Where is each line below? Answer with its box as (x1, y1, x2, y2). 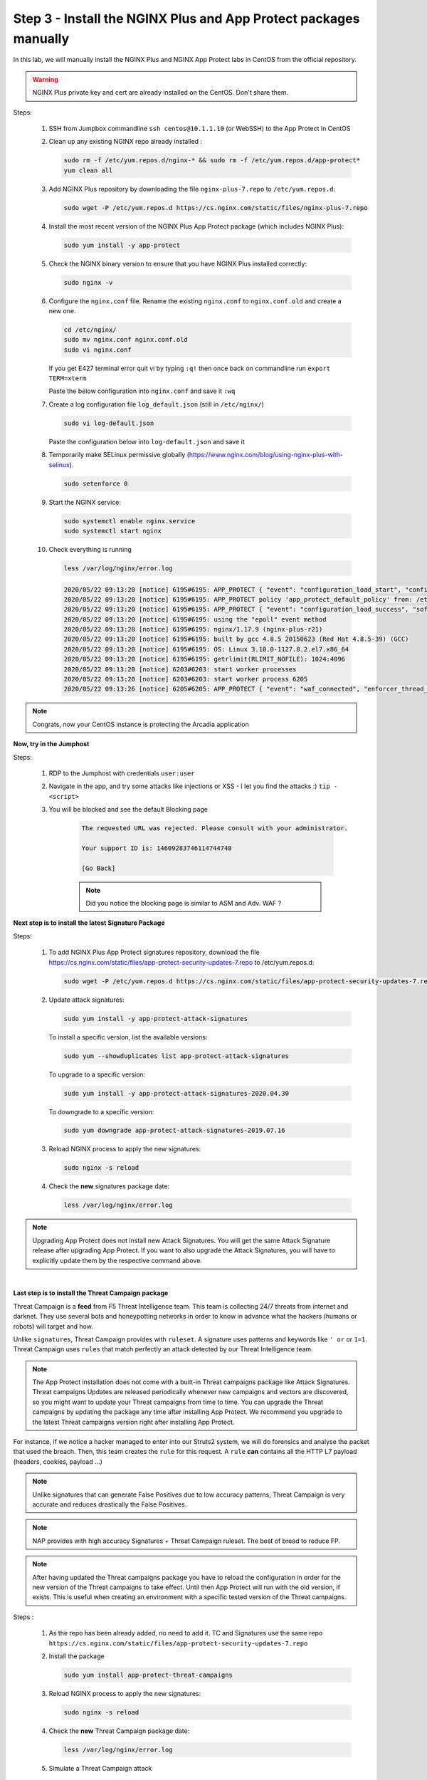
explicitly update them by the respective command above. (32, 1256, 203, 1265)
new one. (48, 306, 76, 315)
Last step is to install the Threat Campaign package (13, 1289, 169, 1297)
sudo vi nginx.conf (63, 345, 132, 354)
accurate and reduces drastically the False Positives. (32, 1500, 187, 1509)
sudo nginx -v (63, 278, 113, 286)
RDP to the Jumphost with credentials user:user (48, 769, 195, 778)
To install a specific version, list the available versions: (48, 1032, 208, 1041)
